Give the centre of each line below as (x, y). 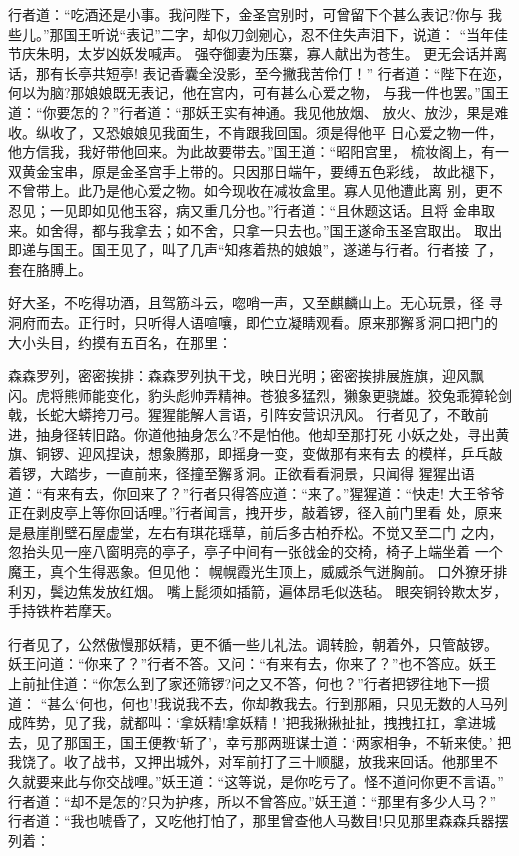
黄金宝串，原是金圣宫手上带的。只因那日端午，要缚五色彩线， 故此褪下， (262, 170)
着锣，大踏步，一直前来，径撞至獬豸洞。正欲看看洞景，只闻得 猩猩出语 (241, 473)
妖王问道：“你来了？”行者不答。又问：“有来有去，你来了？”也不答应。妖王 (252, 663)
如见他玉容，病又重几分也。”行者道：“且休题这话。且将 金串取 (293, 209)
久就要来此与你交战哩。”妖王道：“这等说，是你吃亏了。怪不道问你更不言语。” (256, 780)
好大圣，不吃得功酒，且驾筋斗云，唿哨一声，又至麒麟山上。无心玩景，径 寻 (255, 302)
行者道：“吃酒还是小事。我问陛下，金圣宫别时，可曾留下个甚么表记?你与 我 (255, 14)
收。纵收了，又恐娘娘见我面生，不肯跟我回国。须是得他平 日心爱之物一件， (255, 131)
